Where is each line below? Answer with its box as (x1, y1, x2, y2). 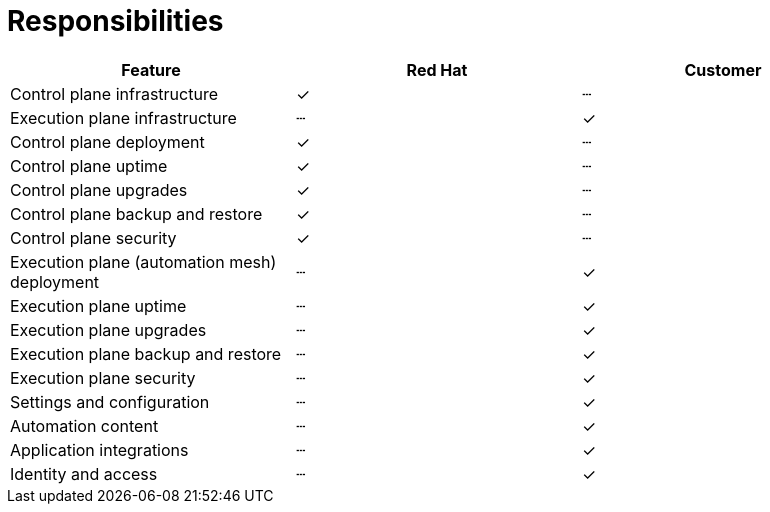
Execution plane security (10, 367, 196, 388)
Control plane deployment (10, 131, 205, 152)
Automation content (10, 415, 159, 436)
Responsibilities (7, 4, 224, 38)
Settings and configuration (10, 391, 210, 412)
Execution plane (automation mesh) (10, 251, 277, 272)
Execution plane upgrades (10, 319, 207, 340)
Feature (121, 59, 181, 80)
